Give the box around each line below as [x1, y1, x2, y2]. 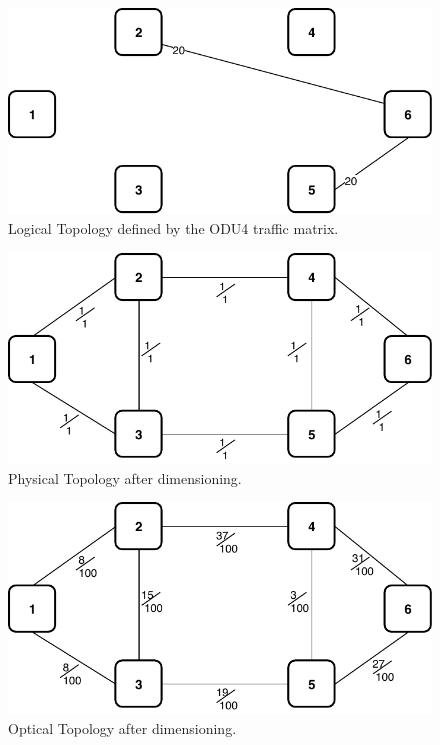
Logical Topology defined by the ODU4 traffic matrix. [8, 217, 339, 238]
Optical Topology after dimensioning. [8, 717, 237, 738]
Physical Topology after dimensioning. [8, 467, 242, 488]
